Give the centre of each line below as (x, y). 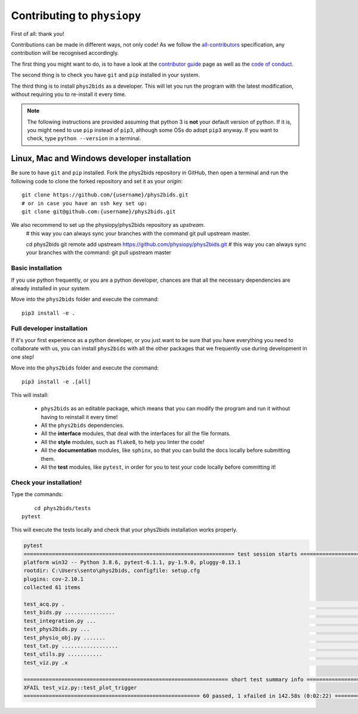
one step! (23, 357)
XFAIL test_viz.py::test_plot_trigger (80, 687)
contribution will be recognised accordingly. (65, 53)
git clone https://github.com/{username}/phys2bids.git (105, 195)
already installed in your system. (51, 288)
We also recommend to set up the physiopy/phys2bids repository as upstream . (108, 225)
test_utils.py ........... (63, 654)
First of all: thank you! (38, 33)
